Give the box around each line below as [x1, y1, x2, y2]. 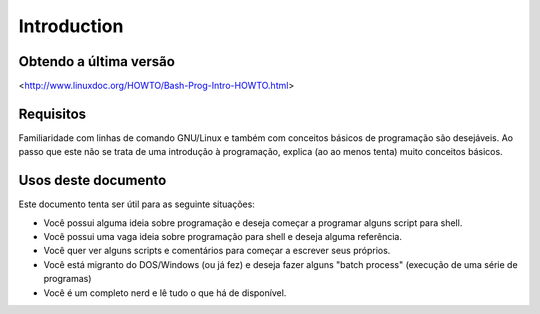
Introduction [18, 15, 124, 37]
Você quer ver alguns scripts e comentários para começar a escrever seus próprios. [43, 245, 391, 257]
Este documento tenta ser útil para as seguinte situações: [18, 198, 255, 210]
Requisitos [18, 105, 87, 122]
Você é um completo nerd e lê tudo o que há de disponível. [43, 286, 287, 299]
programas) [43, 273, 92, 285]
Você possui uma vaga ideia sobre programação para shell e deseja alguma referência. [43, 231, 402, 243]
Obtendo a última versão [18, 53, 175, 70]
